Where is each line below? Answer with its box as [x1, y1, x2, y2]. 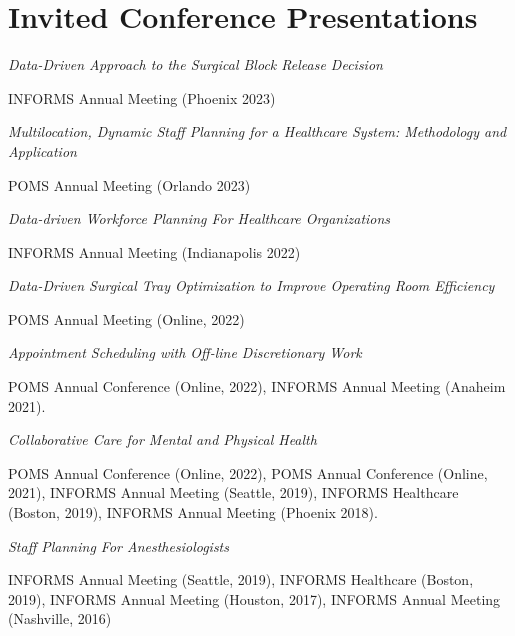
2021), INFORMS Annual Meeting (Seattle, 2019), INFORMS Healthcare [8, 482, 459, 503]
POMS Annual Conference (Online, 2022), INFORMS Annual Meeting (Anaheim [8, 376, 506, 397]
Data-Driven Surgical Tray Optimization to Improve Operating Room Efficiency [8, 275, 495, 296]
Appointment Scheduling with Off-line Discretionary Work [8, 342, 362, 363]
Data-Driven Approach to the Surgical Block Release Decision [8, 54, 383, 75]
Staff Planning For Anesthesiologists [8, 535, 229, 556]
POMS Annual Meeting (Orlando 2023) [8, 174, 251, 195]
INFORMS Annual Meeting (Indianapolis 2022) [8, 241, 301, 262]
